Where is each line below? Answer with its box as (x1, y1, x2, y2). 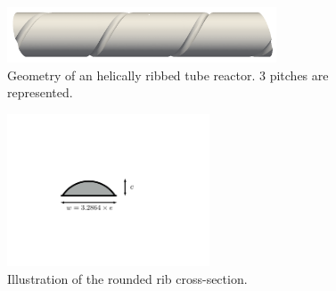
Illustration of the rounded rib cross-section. (7, 269, 248, 287)
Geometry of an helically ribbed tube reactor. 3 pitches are (7, 65, 329, 84)
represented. (7, 83, 73, 102)
